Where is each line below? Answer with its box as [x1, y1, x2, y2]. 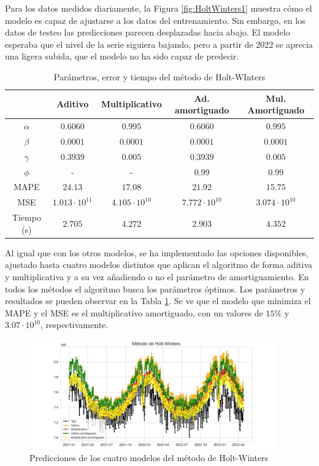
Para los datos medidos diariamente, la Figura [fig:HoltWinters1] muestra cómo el [5, 2, 312, 14]
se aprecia [275, 37, 313, 50]
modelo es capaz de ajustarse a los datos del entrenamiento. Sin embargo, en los [5, 13, 306, 26]
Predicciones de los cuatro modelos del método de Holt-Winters [29, 451, 269, 464]
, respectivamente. [40, 318, 109, 331]
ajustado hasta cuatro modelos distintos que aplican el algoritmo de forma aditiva [5, 258, 313, 271]
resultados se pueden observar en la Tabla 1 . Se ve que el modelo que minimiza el [5, 294, 311, 307]
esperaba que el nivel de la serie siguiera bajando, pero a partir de [5, 37, 253, 50]
